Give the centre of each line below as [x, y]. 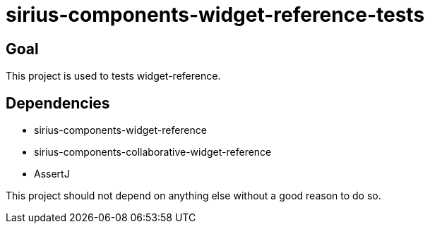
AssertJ [52, 174]
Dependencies [58, 103]
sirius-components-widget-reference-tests [215, 15]
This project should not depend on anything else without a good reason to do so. [193, 196]
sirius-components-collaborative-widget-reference [153, 152]
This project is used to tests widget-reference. [113, 76]
